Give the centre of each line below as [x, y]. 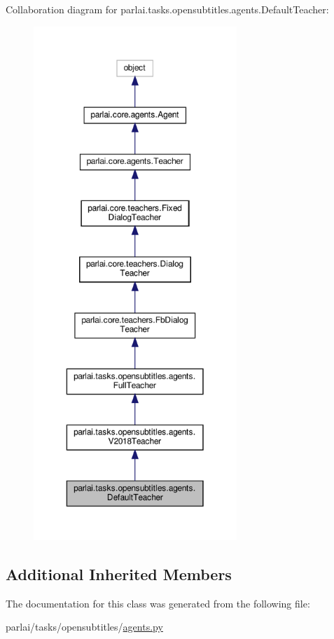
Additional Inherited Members [119, 573]
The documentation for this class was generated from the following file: [158, 603]
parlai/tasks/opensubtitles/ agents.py [84, 627]
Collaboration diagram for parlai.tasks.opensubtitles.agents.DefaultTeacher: [167, 9]
